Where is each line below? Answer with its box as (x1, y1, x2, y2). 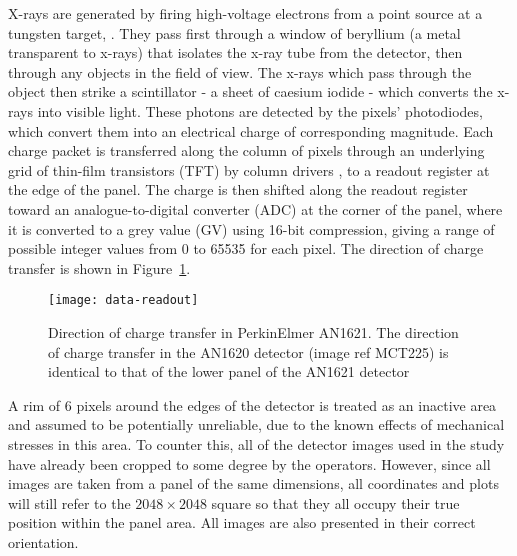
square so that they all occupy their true (211, 492, 460, 513)
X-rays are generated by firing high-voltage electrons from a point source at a (8, 3, 483, 23)
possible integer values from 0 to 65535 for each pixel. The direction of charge (8, 238, 484, 259)
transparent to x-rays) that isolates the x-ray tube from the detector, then (8, 42, 463, 63)
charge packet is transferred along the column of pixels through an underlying (8, 140, 485, 161)
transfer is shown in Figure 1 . (8, 257, 191, 278)
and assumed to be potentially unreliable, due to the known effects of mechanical (8, 414, 505, 435)
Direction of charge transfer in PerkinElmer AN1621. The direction (48, 321, 459, 342)
